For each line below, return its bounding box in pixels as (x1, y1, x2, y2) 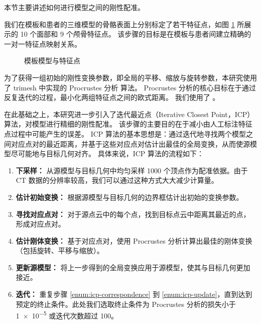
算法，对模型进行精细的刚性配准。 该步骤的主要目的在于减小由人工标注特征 (4, 119, 252, 129)
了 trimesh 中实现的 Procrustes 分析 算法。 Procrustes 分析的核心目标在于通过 (4, 82, 256, 92)
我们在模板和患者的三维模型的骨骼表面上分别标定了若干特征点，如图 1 (4, 19, 235, 29)
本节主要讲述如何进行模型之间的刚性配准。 (4, 2, 145, 12)
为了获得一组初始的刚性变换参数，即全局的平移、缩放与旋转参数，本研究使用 (4, 72, 257, 82)
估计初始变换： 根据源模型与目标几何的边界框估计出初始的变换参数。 (16, 191, 243, 202)
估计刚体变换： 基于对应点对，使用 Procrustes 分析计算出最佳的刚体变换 (16, 235, 252, 246)
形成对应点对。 (16, 219, 65, 229)
